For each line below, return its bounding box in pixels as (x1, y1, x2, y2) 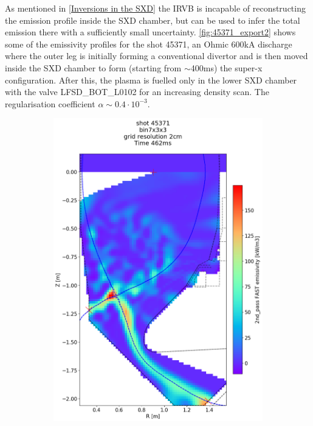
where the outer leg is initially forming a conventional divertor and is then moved (5, 49, 308, 62)
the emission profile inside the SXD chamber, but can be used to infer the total (5, 13, 300, 26)
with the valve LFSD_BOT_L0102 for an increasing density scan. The (5, 85, 269, 98)
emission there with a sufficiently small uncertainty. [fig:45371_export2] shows (5, 26, 296, 38)
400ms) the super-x (190, 61, 263, 74)
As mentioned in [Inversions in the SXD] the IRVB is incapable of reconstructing (5, 2, 306, 14)
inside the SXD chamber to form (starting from (5, 61, 182, 74)
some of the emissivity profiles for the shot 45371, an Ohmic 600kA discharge (5, 37, 292, 50)
